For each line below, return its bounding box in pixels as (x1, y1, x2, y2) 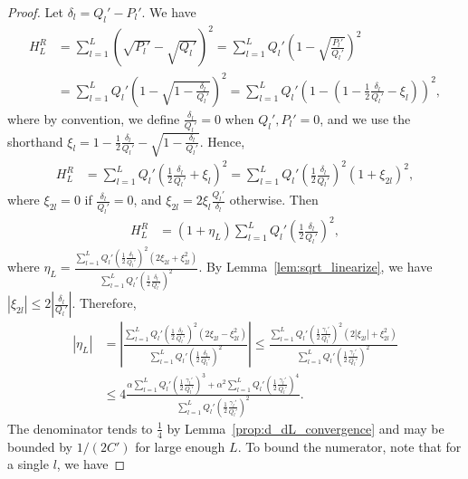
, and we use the (320, 109, 411, 128)
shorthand (7, 131, 63, 150)
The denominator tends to (7, 418, 153, 437)
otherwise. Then (229, 190, 319, 209)
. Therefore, (72, 293, 137, 312)
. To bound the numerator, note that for (237, 436, 462, 455)
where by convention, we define (7, 109, 180, 128)
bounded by (7, 436, 72, 455)
